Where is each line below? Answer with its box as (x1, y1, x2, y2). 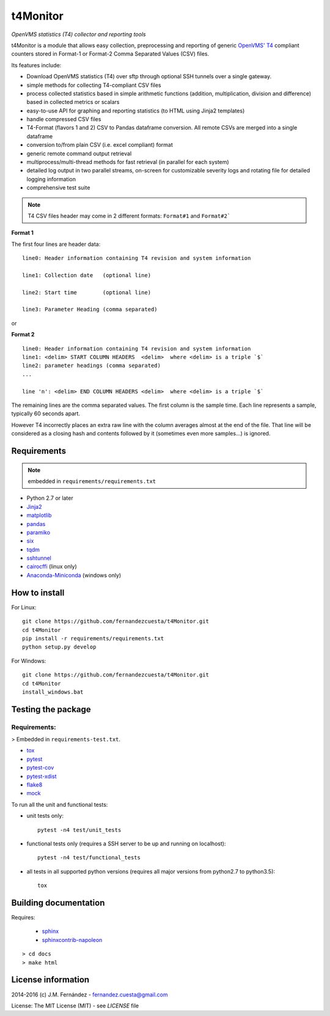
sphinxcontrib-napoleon (42, 936, 103, 943)
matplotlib (26, 511, 52, 519)
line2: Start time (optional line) (22, 289, 152, 296)
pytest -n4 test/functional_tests (37, 854, 141, 861)
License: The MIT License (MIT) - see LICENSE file (11, 1002, 139, 1009)
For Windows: (11, 657, 46, 664)
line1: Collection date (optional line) (22, 272, 152, 278)
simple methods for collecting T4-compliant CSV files (26, 81, 161, 89)
